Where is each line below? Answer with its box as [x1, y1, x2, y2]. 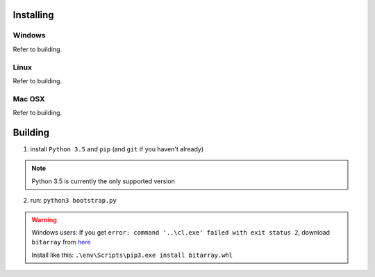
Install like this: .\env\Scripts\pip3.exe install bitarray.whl [31, 251, 233, 259]
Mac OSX [12, 94, 45, 103]
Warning [31, 215, 57, 224]
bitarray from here [31, 238, 91, 246]
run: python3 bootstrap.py [30, 196, 117, 205]
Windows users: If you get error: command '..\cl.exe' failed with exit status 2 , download [31, 228, 330, 236]
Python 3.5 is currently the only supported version [31, 177, 175, 185]
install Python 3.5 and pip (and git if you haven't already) [30, 144, 204, 153]
